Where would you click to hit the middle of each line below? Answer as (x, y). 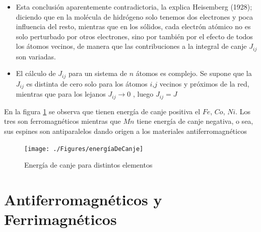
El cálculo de (36, 73)
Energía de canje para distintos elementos (88, 165)
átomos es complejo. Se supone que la (194, 73)
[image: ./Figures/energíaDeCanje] (84, 149)
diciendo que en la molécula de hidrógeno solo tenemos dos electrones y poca (134, 16)
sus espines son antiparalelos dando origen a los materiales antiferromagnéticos (125, 131)
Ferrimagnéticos (60, 219)
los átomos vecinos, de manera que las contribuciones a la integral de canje (131, 46)
